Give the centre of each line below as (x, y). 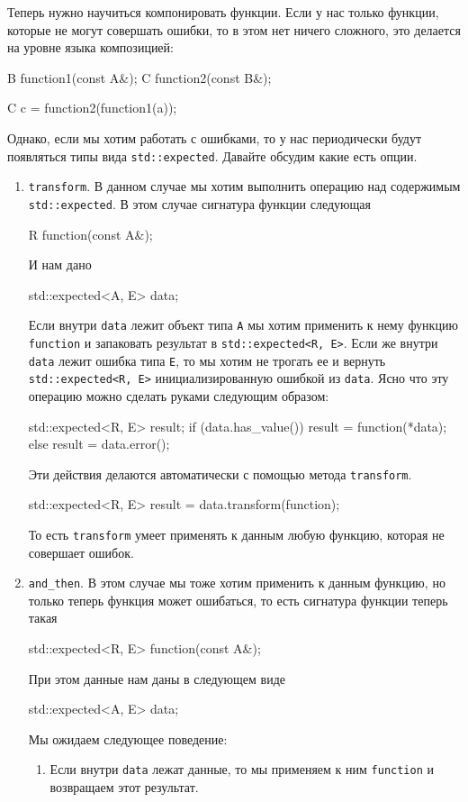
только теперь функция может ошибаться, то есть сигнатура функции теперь (238, 600)
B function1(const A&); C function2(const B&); (139, 77)
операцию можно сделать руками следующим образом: (179, 395)
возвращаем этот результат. (124, 787)
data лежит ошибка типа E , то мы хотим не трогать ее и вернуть (207, 360)
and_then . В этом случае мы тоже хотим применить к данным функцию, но (237, 583)
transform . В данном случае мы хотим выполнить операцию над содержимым (244, 186)
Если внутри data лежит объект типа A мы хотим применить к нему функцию (243, 325)
